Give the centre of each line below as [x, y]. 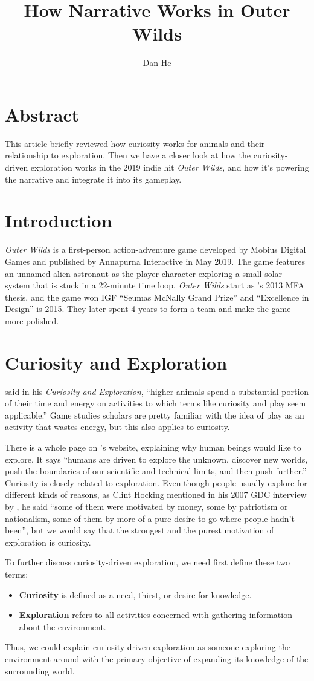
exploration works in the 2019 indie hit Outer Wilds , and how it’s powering [170, 167]
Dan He [157, 63]
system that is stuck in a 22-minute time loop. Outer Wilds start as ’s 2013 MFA [155, 285]
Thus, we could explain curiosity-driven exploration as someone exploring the [148, 647]
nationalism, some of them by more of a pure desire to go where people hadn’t [150, 518]
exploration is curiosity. [48, 542]
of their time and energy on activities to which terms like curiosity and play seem [155, 403]
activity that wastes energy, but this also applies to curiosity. [117, 427]
